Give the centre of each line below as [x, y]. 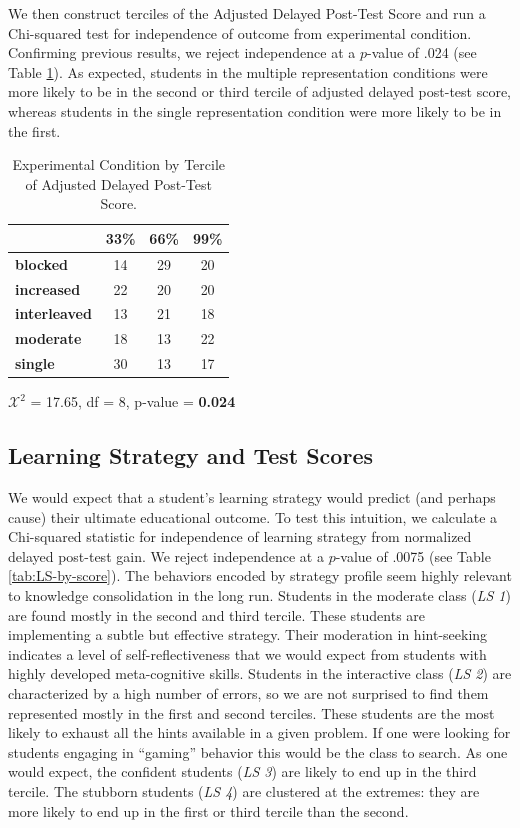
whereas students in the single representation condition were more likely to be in [255, 110]
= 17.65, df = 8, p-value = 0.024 [133, 401]
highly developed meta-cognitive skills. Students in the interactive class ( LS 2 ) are [260, 673]
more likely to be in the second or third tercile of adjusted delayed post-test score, [259, 91]
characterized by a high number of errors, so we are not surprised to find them [248, 692]
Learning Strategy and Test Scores [190, 455]
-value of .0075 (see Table [413, 555]
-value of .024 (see [421, 52]
